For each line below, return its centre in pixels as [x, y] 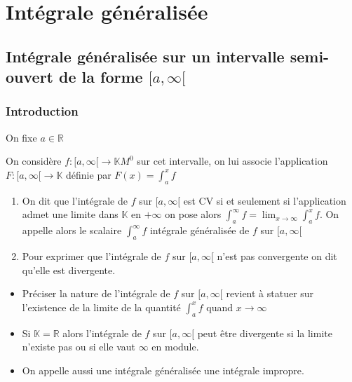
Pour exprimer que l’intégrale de [92, 255]
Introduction [42, 111]
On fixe [21, 137]
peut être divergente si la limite [265, 333]
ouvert [29, 77]
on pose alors [193, 214]
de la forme [101, 77]
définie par [89, 174]
